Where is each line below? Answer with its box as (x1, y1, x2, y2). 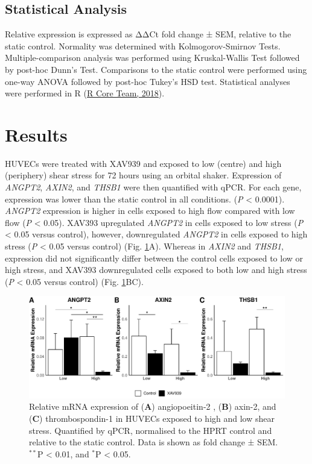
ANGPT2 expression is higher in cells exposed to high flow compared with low (5, 204, 295, 217)
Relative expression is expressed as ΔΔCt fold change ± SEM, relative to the (5, 28, 291, 40)
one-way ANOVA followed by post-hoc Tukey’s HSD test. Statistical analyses (5, 75, 290, 87)
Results (5, 122, 68, 146)
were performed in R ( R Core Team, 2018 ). (5, 87, 165, 99)
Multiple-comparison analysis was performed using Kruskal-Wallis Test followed (5, 51, 300, 64)
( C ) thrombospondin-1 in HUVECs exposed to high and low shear (29, 412, 275, 424)
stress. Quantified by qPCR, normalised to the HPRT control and (29, 424, 272, 436)
